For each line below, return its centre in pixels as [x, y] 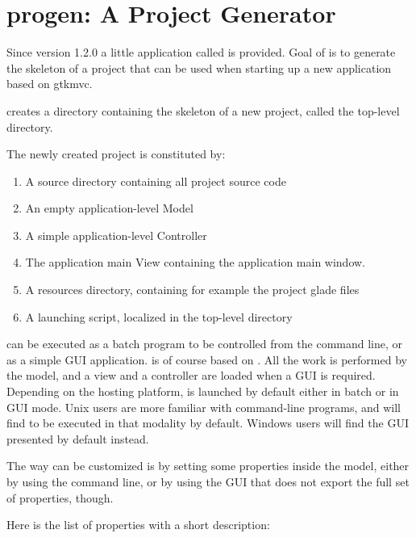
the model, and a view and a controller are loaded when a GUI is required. [191, 375]
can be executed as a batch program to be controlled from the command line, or [205, 344]
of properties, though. [60, 497]
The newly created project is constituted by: [116, 154]
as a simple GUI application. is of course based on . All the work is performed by [207, 359]
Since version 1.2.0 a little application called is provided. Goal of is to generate [201, 52]
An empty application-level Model [109, 208]
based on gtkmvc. [50, 84]
